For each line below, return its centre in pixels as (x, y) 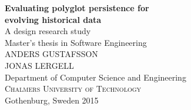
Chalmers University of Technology (73, 89)
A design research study (48, 31)
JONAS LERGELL (39, 65)
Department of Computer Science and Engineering (95, 77)
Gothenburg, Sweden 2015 (52, 100)
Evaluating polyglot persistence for (77, 8)
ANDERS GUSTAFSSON (51, 54)
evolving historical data (53, 19)
